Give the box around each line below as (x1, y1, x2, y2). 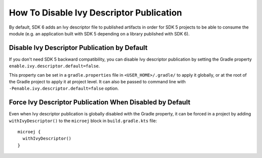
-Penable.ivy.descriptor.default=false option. (9, 85, 119, 92)
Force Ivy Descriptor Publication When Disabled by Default (9, 98, 191, 107)
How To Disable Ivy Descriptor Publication (9, 7, 182, 18)
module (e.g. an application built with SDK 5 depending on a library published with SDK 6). (9, 31, 190, 36)
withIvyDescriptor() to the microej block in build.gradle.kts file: (9, 118, 157, 124)
